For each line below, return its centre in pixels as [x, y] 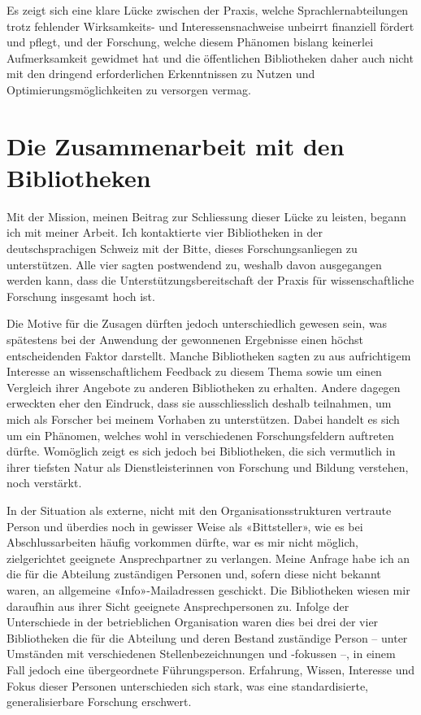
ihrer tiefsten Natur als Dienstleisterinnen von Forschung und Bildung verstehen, [208, 466]
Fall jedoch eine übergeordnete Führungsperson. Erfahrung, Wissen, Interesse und [210, 669]
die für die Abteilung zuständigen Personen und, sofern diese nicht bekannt [194, 574]
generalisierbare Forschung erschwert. [99, 702]
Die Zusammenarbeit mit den [176, 145]
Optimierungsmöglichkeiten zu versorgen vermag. [129, 89]
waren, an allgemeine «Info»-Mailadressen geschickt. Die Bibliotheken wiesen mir [208, 589]
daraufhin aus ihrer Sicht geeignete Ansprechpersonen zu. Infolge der [178, 606]
